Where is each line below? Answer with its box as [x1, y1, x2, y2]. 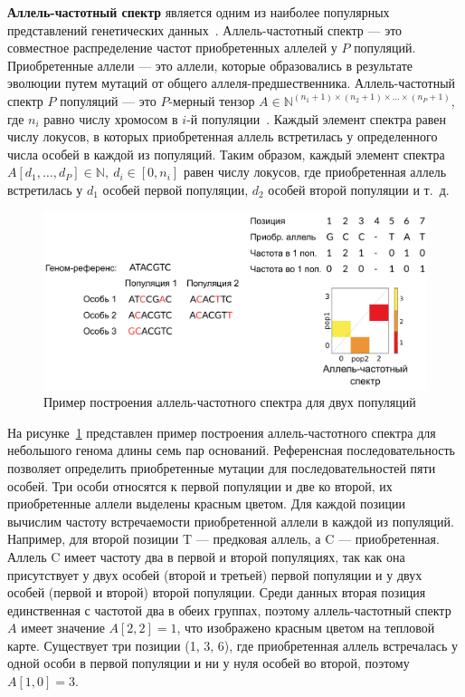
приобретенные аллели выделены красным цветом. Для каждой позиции [7, 494, 406, 513]
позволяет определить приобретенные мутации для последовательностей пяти [7, 458, 436, 477]
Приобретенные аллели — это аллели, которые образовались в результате [7, 55, 413, 74]
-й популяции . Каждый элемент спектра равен [186, 109, 447, 128]
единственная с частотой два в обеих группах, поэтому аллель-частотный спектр [7, 600, 451, 619]
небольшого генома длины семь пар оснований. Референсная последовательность [7, 440, 455, 460]
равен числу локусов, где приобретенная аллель [183, 162, 447, 181]
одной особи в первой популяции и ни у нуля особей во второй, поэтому [7, 653, 410, 673]
